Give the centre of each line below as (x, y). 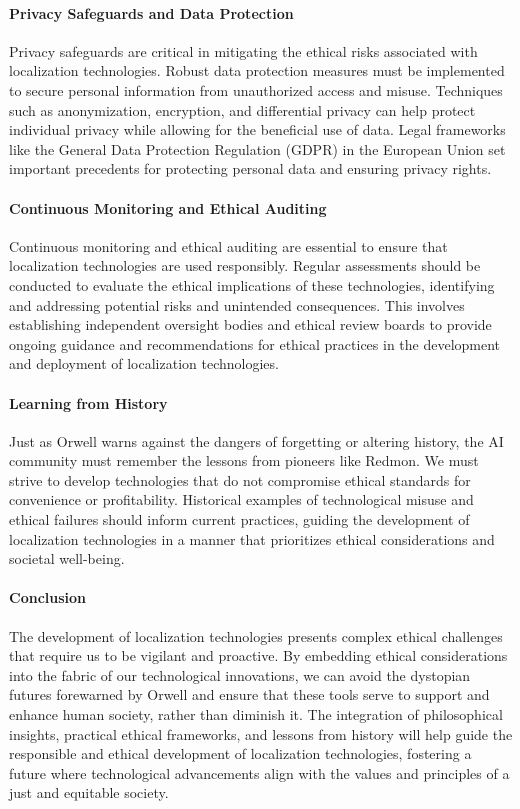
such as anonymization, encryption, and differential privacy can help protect (242, 109)
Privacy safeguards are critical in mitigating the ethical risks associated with (243, 50)
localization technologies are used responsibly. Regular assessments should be (245, 265)
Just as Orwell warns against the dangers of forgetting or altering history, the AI (256, 440)
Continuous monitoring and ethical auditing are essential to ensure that (228, 245)
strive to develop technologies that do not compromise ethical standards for (240, 479)
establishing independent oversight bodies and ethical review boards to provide (250, 324)
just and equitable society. (89, 792)
